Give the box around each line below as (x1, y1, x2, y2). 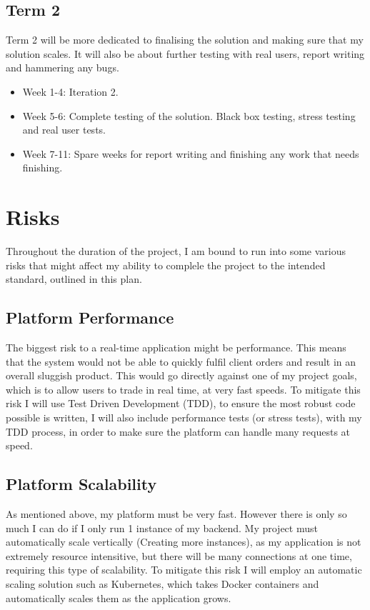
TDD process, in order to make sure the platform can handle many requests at (6, 424, 351, 439)
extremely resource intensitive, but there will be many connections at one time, (6, 548, 352, 563)
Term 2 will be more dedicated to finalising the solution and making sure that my (6, 32, 364, 47)
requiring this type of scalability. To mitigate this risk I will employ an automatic (6, 562, 362, 577)
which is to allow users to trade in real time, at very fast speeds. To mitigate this (6, 381, 361, 396)
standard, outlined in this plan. (6, 271, 142, 286)
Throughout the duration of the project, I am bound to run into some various (6, 244, 346, 259)
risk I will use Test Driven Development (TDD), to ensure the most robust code (6, 396, 356, 411)
